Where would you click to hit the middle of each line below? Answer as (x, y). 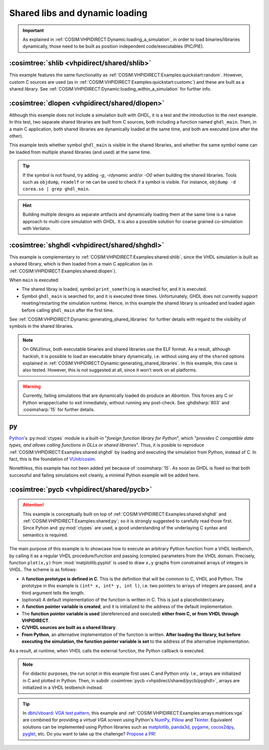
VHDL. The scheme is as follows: (43, 570)
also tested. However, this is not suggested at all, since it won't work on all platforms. (110, 370)
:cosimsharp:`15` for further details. (59, 409)
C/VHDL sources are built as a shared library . (69, 627)
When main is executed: (34, 280)
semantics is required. (45, 535)
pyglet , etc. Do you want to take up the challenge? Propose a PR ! (89, 734)
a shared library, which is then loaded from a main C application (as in (81, 264)
